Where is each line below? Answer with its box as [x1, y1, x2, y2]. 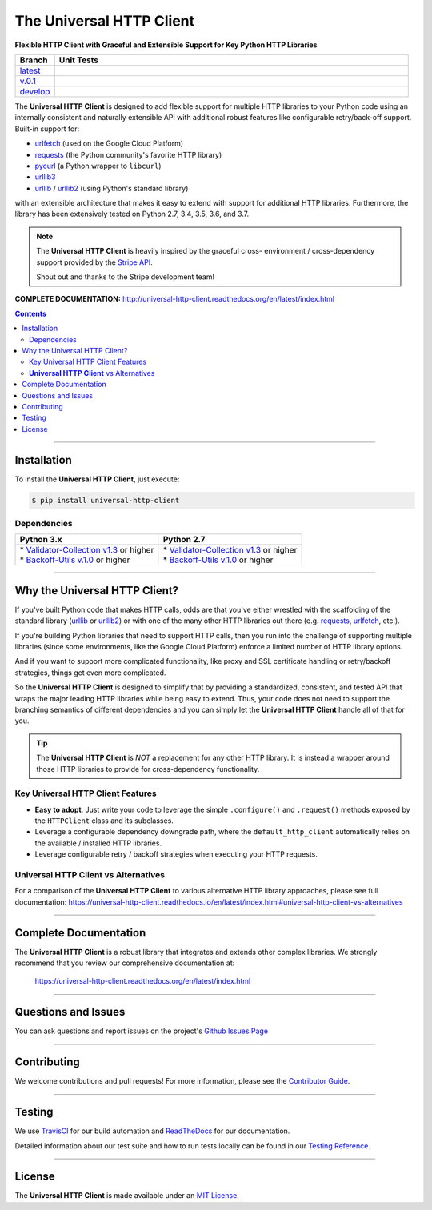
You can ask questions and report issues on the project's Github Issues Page [14, 1026, 268, 1036]
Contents [14, 309, 47, 318]
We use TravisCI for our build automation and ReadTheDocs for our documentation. [14, 1126, 290, 1136]
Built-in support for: [14, 124, 80, 134]
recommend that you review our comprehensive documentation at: [14, 958, 235, 968]
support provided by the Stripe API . [36, 257, 153, 267]
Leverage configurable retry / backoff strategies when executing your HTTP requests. [34, 849, 318, 859]
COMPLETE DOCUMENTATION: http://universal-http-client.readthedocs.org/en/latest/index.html [14, 294, 335, 304]
